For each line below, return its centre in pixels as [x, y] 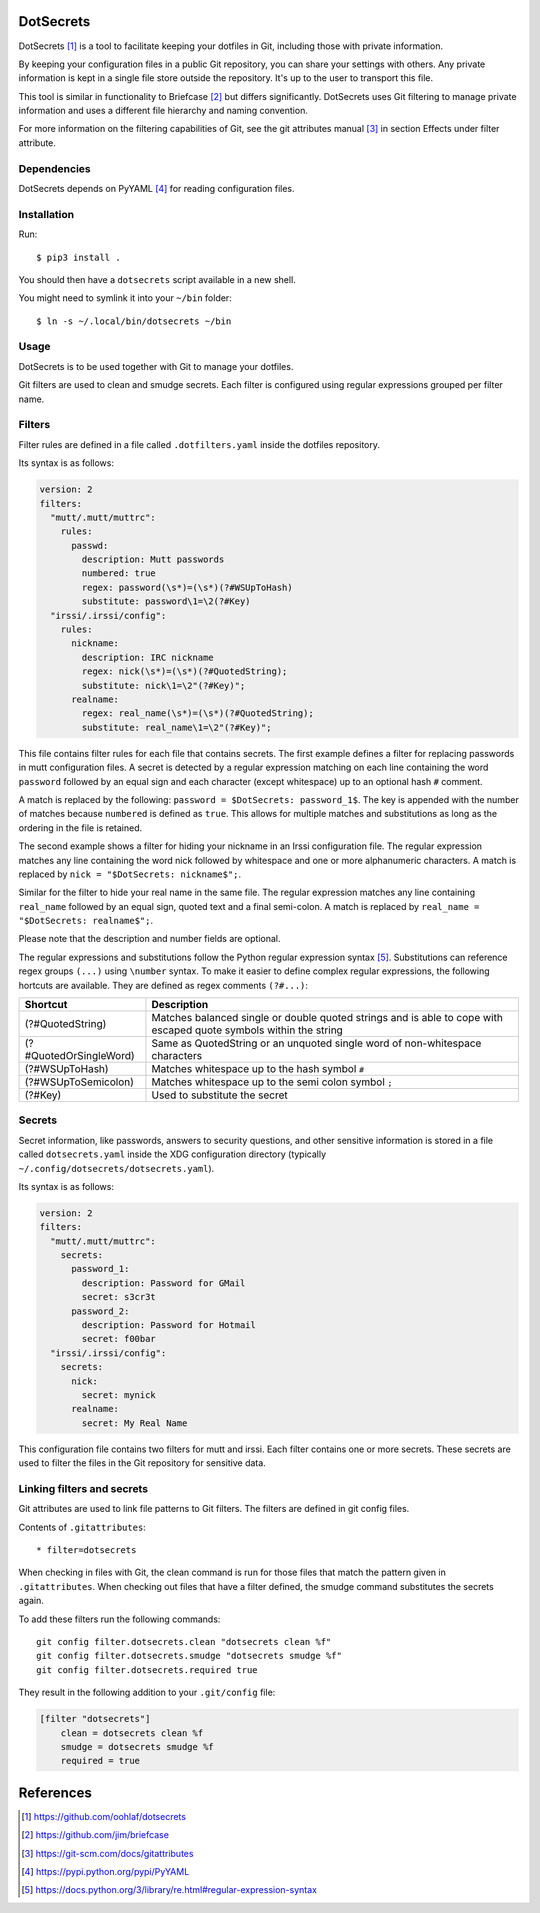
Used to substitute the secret [220, 1095]
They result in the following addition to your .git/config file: [147, 1692]
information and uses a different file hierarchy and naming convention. [163, 111]
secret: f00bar [119, 1339]
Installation [46, 214]
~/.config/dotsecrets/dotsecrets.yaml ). [116, 1168]
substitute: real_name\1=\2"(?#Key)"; [176, 727]
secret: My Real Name [134, 1423]
